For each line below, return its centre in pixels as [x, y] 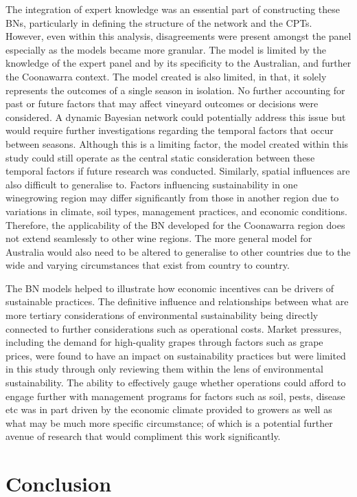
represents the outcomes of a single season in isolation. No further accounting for [175, 90]
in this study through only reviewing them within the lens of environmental [164, 369]
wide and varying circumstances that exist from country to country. [148, 265]
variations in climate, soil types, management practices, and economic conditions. [176, 211]
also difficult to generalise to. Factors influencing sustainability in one [152, 184]
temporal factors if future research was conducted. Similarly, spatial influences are [178, 171]
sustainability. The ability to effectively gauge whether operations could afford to [176, 383]
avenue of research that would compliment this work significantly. [143, 436]
